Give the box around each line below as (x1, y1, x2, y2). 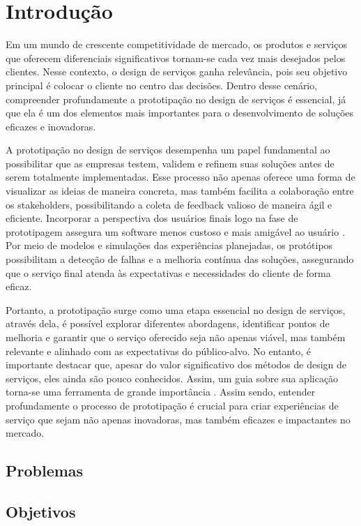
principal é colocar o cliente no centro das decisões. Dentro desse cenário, (6, 77, 318, 92)
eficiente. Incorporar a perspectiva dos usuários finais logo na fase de (6, 211, 298, 225)
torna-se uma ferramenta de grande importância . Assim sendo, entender (6, 384, 316, 399)
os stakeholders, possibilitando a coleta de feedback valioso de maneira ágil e (6, 197, 332, 211)
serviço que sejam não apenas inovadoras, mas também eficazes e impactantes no (6, 412, 351, 426)
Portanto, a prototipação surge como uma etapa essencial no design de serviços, (6, 302, 346, 317)
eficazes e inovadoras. (6, 119, 96, 133)
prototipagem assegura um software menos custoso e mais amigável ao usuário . (6, 224, 345, 239)
